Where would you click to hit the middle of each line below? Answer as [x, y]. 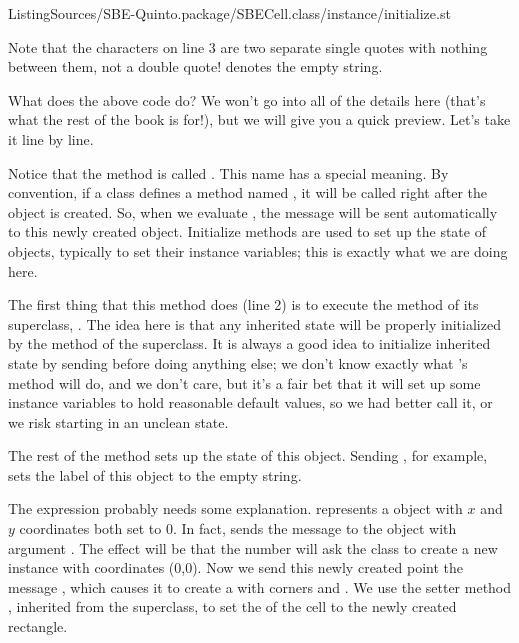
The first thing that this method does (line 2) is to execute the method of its [243, 304]
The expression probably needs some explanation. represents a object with [235, 508]
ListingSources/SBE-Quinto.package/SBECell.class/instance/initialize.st [229, 13]
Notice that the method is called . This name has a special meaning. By [228, 172]
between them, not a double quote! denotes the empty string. [195, 66]
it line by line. [51, 138]
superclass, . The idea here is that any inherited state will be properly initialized [254, 323]
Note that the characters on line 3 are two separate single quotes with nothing [248, 46]
